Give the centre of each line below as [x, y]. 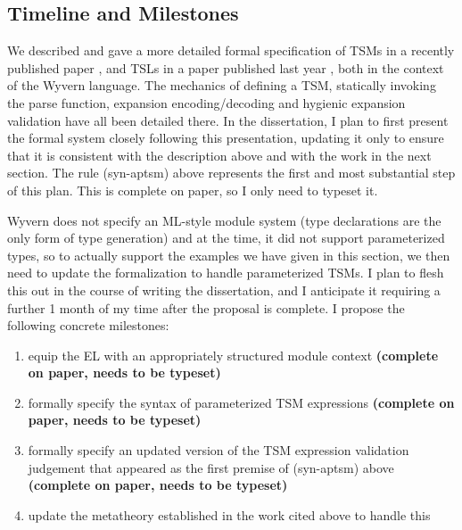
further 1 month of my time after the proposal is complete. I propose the [206, 307]
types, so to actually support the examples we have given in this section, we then [229, 255]
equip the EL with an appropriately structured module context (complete [233, 355]
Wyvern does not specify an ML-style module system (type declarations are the [224, 220]
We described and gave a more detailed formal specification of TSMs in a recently [231, 50]
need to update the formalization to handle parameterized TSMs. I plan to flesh [226, 273]
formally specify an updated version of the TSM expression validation [219, 450]
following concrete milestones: [88, 325]
